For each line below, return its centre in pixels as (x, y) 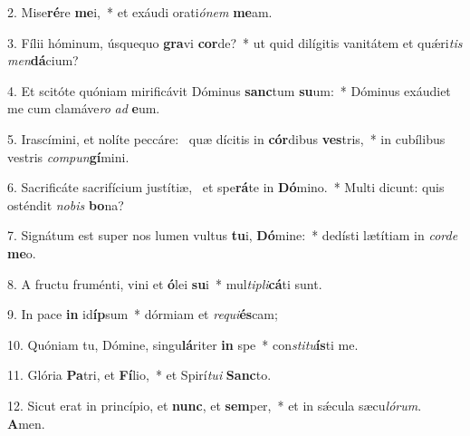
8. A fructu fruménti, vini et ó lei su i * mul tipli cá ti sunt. (165, 283)
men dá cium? (43, 60)
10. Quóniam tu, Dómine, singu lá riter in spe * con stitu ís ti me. (183, 344)
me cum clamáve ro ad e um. (84, 108)
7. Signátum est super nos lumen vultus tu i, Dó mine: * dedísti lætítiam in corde (233, 235)
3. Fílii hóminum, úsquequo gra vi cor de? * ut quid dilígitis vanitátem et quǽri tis (235, 42)
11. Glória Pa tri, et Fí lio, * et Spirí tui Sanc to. (139, 375)
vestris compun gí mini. (68, 156)
